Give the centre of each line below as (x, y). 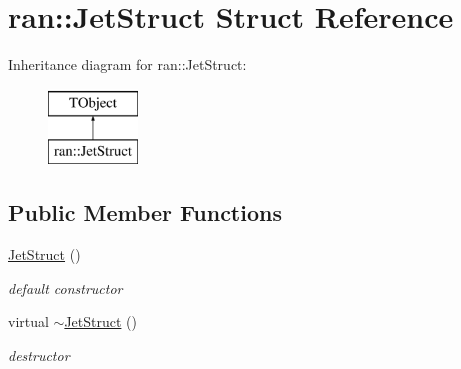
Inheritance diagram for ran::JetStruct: (127, 64)
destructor (39, 354)
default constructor (65, 287)
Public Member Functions (145, 212)
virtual (28, 321)
